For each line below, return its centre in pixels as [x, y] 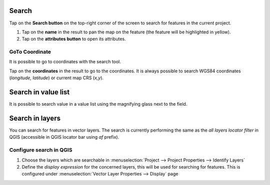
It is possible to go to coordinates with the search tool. [65, 62]
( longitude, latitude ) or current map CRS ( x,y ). [56, 78]
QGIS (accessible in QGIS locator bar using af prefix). [64, 137]
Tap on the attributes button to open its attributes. [74, 39]
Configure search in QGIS [41, 150]
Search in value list [39, 92]
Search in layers [35, 118]
